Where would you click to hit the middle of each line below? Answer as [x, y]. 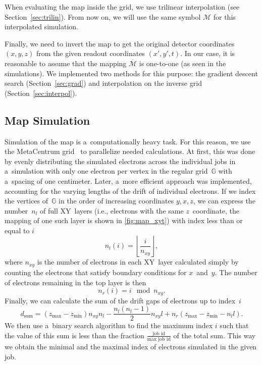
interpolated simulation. [41, 27]
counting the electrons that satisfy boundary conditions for [96, 272]
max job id [159, 340]
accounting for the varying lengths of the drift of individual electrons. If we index [130, 191]
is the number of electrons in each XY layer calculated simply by [138, 262]
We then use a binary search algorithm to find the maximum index [109, 325]
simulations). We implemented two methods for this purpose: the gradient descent [131, 73]
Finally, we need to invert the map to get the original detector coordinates [120, 43]
